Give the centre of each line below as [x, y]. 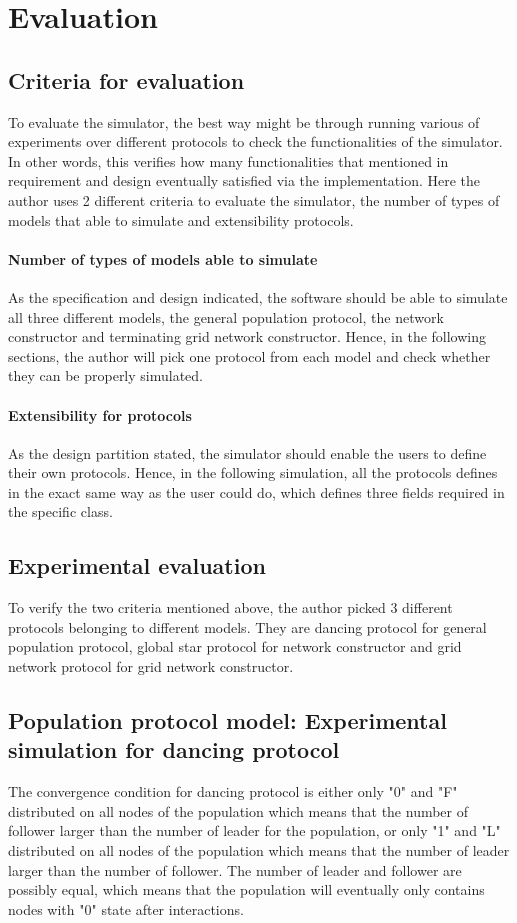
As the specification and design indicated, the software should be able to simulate [258, 296]
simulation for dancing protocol [174, 749]
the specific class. [60, 511]
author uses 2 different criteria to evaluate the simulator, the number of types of [254, 199]
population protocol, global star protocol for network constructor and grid [235, 646]
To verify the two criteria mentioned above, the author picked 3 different [230, 607]
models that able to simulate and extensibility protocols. [181, 219]
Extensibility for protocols [100, 414]
